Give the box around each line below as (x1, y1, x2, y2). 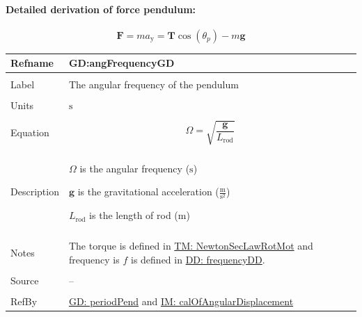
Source (10, 273, 39, 288)
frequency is (68, 252, 120, 267)
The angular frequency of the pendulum (68, 77, 239, 92)
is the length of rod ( (89, 208, 178, 222)
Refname (10, 56, 54, 70)
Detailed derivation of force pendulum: (6, 1, 196, 16)
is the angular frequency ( (79, 161, 190, 175)
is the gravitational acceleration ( (77, 184, 219, 199)
